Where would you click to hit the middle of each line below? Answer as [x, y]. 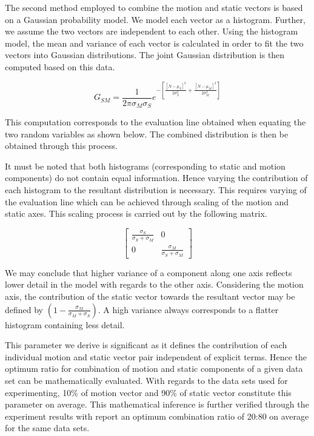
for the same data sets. [47, 428]
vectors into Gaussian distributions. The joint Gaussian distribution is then [145, 55]
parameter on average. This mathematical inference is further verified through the [157, 404]
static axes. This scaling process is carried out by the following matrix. [136, 213]
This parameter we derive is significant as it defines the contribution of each [146, 345]
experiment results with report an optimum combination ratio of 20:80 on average [157, 416]
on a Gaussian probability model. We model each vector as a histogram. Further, [155, 19]
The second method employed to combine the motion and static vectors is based [154, 7]
